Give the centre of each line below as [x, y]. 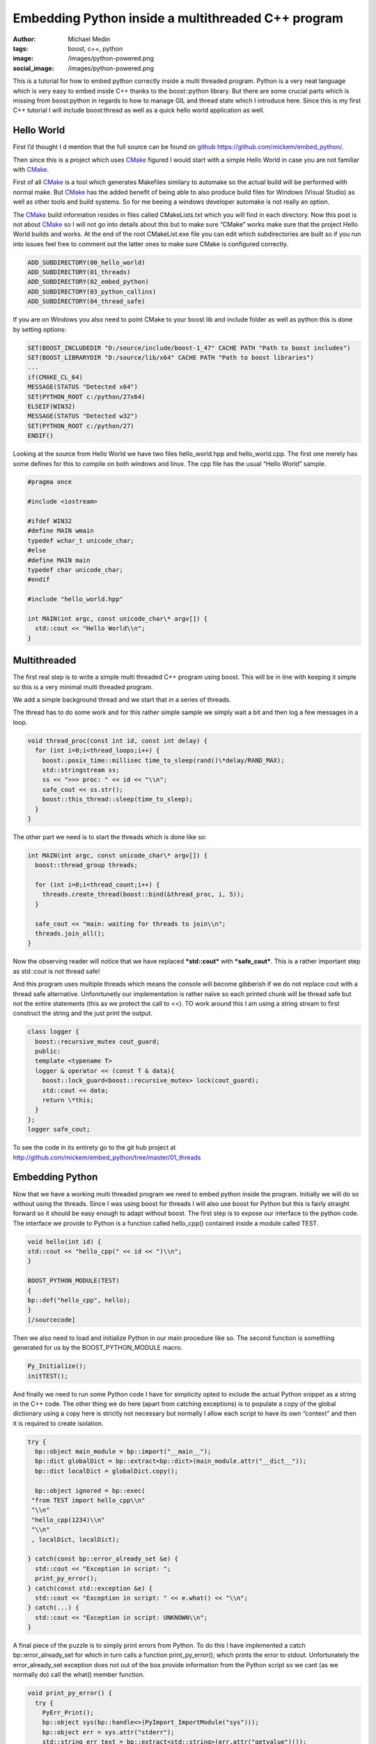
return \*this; [68, 1100]
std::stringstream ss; [81, 770]
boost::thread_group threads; [87, 865]
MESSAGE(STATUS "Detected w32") [83, 416]
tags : [21, 48]
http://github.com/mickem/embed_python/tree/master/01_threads [107, 1157]
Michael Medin [89, 39]
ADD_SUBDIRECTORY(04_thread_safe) [86, 301]
